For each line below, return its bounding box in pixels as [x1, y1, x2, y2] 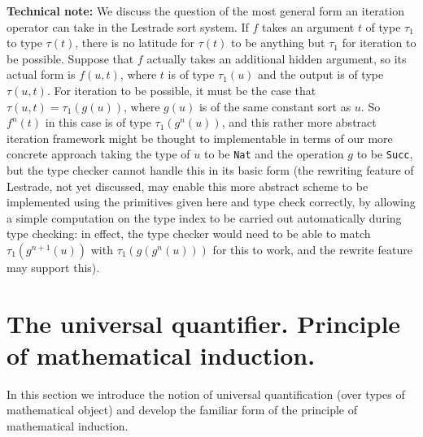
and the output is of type [258, 66, 384, 83]
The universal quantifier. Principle [7, 306, 401, 340]
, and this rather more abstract [221, 114, 377, 131]
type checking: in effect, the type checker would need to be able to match [7, 225, 371, 242]
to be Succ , [356, 145, 413, 162]
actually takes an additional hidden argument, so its [146, 50, 407, 67]
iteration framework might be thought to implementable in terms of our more [7, 129, 393, 146]
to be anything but [231, 34, 325, 51]
